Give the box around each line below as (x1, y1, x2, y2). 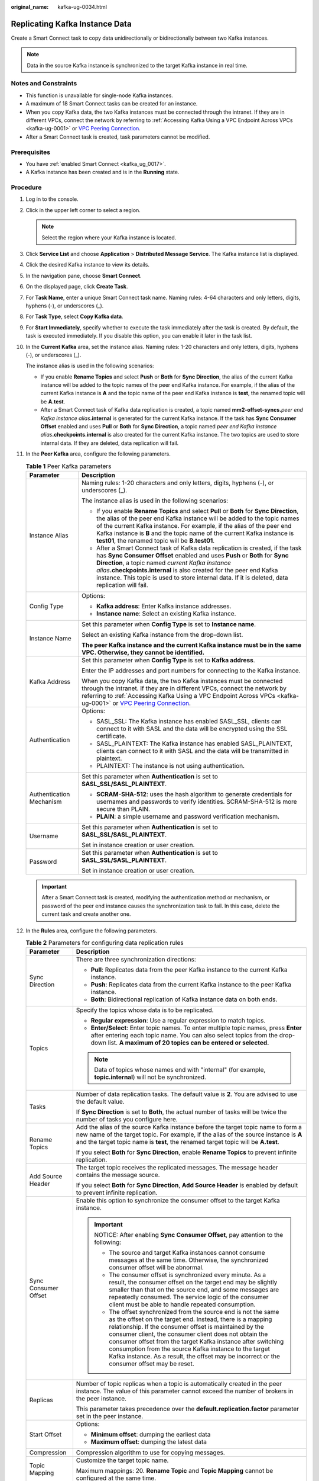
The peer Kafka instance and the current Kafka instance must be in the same (82, 640, 301, 649)
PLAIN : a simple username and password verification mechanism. (96, 812, 280, 820)
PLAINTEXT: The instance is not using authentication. (96, 761, 245, 770)
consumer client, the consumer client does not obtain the (109, 1330, 268, 1338)
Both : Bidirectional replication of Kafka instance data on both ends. (90, 995, 278, 1004)
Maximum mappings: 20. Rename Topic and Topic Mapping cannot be (76, 1467, 274, 1475)
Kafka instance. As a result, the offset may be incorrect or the (109, 1352, 281, 1361)
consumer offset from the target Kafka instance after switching (109, 1338, 284, 1346)
